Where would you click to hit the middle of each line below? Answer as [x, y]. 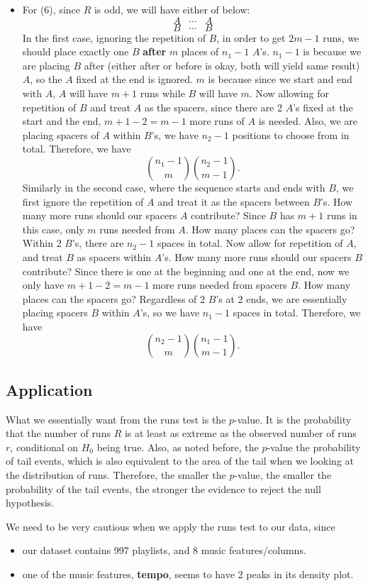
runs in [342, 215]
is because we [332, 51]
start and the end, [62, 121]
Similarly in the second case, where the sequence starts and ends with [174, 187]
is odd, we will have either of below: [172, 9]
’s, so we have [170, 313]
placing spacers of [61, 134]
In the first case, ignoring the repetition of [114, 37]
